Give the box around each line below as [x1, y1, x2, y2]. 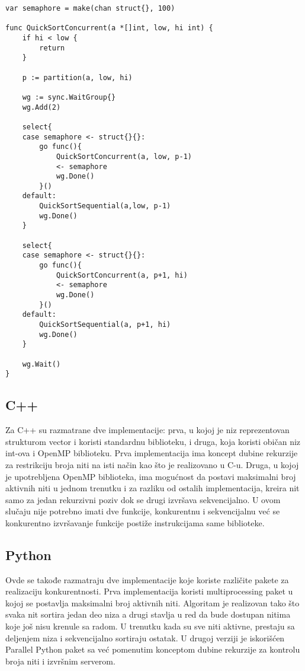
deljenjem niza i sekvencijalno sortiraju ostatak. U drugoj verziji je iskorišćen [5, 631, 285, 644]
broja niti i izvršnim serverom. [5, 654, 115, 667]
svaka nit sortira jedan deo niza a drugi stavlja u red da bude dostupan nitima [5, 608, 291, 621]
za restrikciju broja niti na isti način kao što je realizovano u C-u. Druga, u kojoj [5, 458, 299, 470]
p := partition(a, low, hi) [22, 73, 133, 82]
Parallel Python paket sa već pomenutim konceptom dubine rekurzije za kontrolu [5, 643, 300, 656]
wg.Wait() [22, 360, 61, 368]
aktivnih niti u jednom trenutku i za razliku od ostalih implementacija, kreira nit [5, 482, 300, 494]
